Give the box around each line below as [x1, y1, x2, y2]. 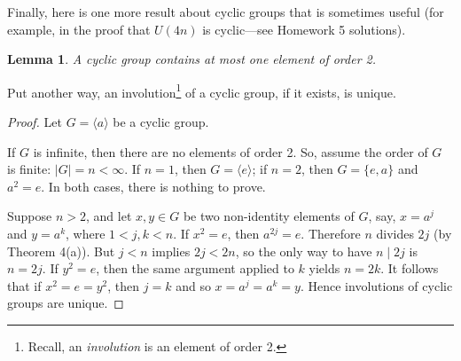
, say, [368, 207, 396, 225]
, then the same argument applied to [96, 259, 294, 278]
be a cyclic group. [113, 113, 209, 131]
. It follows [380, 259, 439, 278]
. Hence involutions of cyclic [300, 276, 453, 294]
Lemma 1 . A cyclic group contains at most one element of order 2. [7, 50, 377, 68]
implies [152, 241, 191, 260]
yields [309, 259, 340, 278]
